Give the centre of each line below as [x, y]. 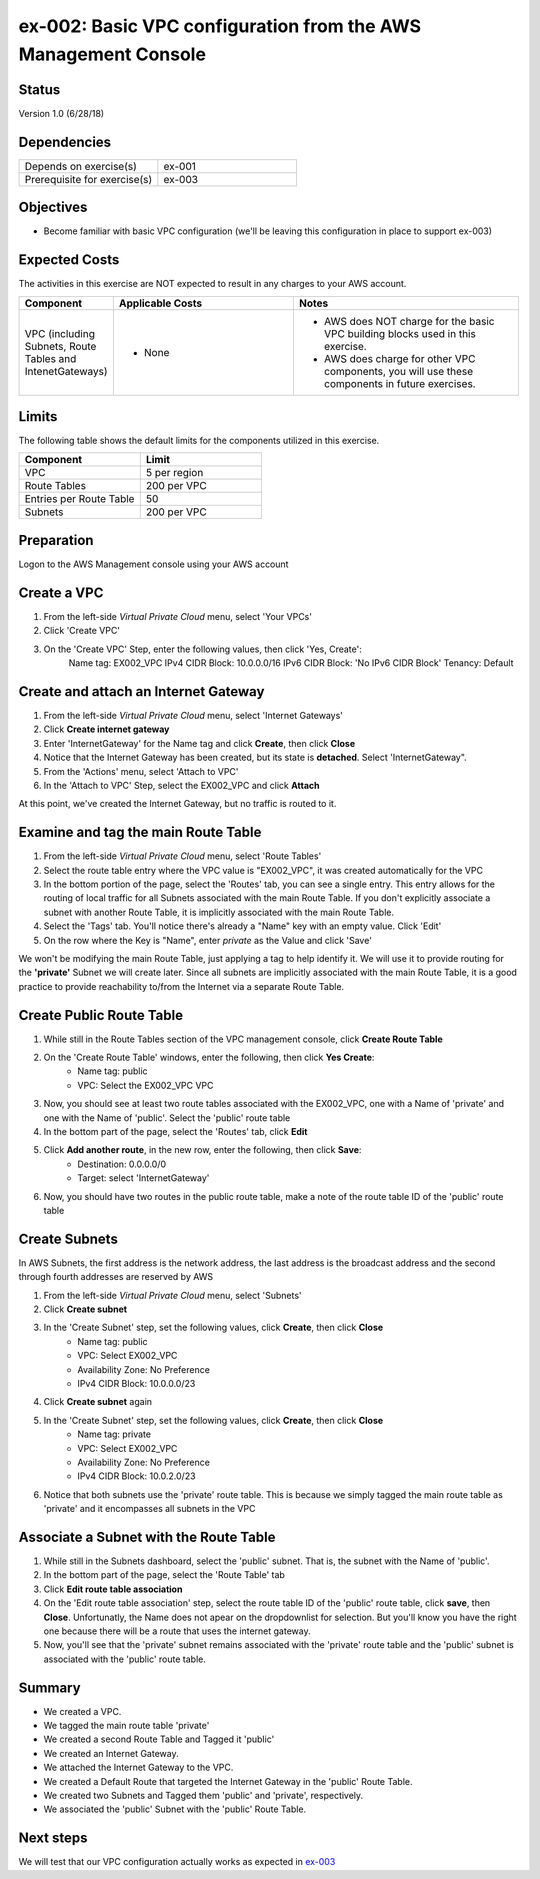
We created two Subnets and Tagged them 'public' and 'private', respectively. [203, 1795]
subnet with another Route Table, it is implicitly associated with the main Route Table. [219, 912]
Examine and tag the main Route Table [140, 832]
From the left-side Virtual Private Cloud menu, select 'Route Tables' [182, 856]
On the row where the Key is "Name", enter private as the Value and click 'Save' [207, 940]
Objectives [53, 207]
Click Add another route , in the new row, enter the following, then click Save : [202, 1150]
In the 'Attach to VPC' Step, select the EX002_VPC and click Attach [181, 785]
